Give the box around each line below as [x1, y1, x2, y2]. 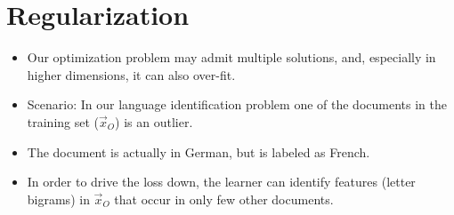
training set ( [27, 112, 100, 131]
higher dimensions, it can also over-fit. [27, 65, 236, 84]
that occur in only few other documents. [114, 189, 334, 208]
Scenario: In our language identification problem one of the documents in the [27, 95, 447, 114]
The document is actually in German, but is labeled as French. [27, 142, 370, 161]
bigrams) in [27, 189, 90, 208]
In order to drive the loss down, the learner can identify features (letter [27, 172, 416, 191]
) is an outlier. [115, 112, 193, 131]
